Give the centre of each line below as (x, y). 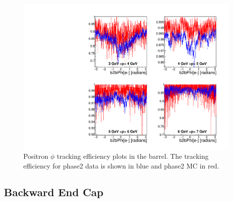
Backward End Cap (54, 192)
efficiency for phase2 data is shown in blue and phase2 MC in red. (121, 165)
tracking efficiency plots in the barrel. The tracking (133, 156)
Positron (36, 156)
